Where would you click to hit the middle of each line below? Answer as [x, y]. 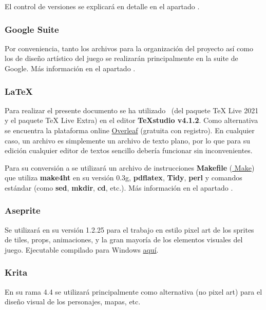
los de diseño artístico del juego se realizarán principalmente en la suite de [121, 58]
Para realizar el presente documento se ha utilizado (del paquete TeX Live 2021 [132, 110]
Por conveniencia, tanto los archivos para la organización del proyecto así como [129, 48]
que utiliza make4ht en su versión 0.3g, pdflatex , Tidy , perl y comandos [123, 178]
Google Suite [32, 29]
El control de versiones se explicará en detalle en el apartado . [102, 6]
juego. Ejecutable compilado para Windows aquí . [82, 249]
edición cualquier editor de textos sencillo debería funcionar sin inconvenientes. [129, 150]
